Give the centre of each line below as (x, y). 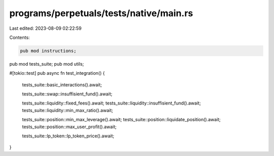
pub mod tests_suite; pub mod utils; (47, 64)
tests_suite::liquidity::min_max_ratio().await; (68, 110)
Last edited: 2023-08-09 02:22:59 (45, 28)
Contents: (20, 37)
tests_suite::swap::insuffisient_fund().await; (67, 94)
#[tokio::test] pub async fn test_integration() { (57, 73)
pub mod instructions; (48, 51)
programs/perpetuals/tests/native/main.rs (101, 13)
